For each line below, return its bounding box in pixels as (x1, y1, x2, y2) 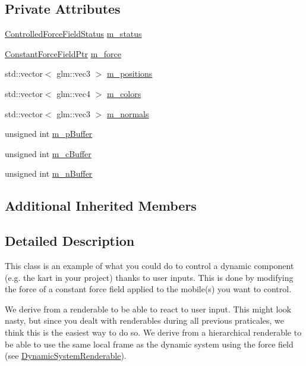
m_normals (106, 107, 149, 120)
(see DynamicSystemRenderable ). (5, 349, 127, 362)
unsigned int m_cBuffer (5, 147, 92, 159)
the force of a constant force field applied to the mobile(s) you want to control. (5, 283, 292, 295)
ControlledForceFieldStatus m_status (5, 27, 142, 40)
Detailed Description (5, 232, 135, 250)
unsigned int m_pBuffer (5, 127, 93, 140)
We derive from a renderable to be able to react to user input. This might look (5, 302, 292, 315)
